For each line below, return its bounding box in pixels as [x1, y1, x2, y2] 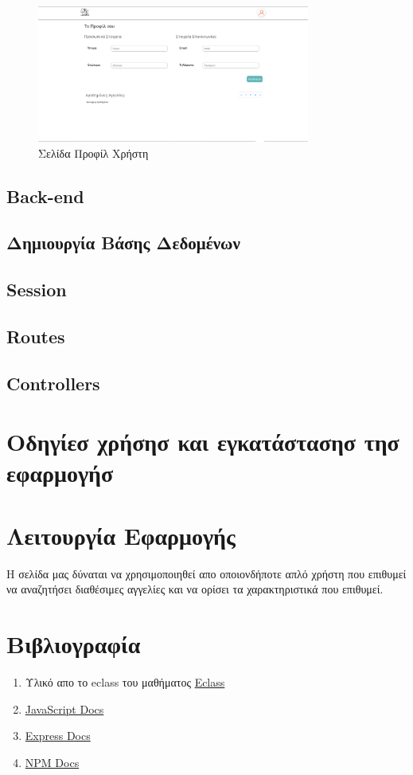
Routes [6, 323, 65, 348]
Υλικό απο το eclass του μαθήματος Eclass [25, 674, 225, 691]
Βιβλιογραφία [6, 628, 141, 660]
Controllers [6, 370, 100, 395]
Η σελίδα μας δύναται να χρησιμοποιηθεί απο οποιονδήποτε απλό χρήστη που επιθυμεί [6, 565, 407, 581]
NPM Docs [25, 753, 80, 770]
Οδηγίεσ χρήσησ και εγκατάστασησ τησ [6, 425, 399, 458]
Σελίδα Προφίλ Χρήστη [38, 144, 149, 161]
